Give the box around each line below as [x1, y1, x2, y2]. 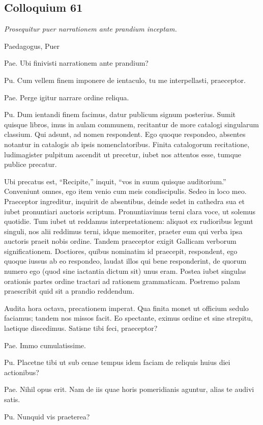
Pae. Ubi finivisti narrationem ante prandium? [4, 58, 149, 68]
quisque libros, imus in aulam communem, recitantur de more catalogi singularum [4, 119, 259, 129]
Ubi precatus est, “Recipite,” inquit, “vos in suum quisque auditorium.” [4, 176, 226, 186]
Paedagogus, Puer [4, 40, 60, 51]
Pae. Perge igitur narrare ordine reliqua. [4, 92, 129, 102]
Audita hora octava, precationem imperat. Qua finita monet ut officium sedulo [4, 302, 249, 313]
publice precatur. [4, 159, 57, 169]
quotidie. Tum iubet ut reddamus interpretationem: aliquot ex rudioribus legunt [4, 216, 253, 226]
